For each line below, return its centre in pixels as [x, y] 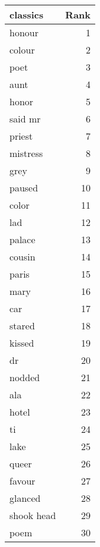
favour [22, 481]
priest [21, 136]
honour [24, 32]
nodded [25, 377]
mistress [26, 153]
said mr [25, 119]
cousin [22, 257]
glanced [25, 498]
